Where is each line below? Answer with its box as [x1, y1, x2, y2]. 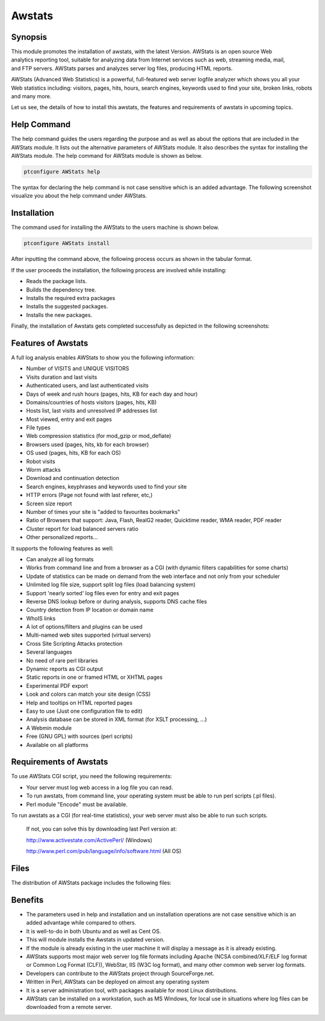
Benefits [11, 895, 44, 905]
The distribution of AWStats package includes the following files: [11, 879, 172, 887]
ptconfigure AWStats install [23, 240, 110, 247]
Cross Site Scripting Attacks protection [26, 640, 123, 647]
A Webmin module [26, 724, 72, 731]
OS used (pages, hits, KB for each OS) [26, 449, 122, 457]
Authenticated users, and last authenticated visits [26, 382, 149, 389]
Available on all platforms [26, 741, 88, 748]
